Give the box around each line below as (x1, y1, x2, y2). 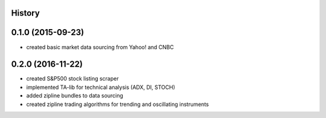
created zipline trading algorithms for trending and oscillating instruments (26, 100, 209, 108)
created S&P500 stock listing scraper (26, 75, 119, 82)
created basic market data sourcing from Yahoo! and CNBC (26, 43, 174, 51)
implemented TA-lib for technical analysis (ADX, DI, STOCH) (26, 84, 175, 91)
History (11, 8, 40, 18)
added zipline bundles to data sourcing (26, 92, 124, 99)
